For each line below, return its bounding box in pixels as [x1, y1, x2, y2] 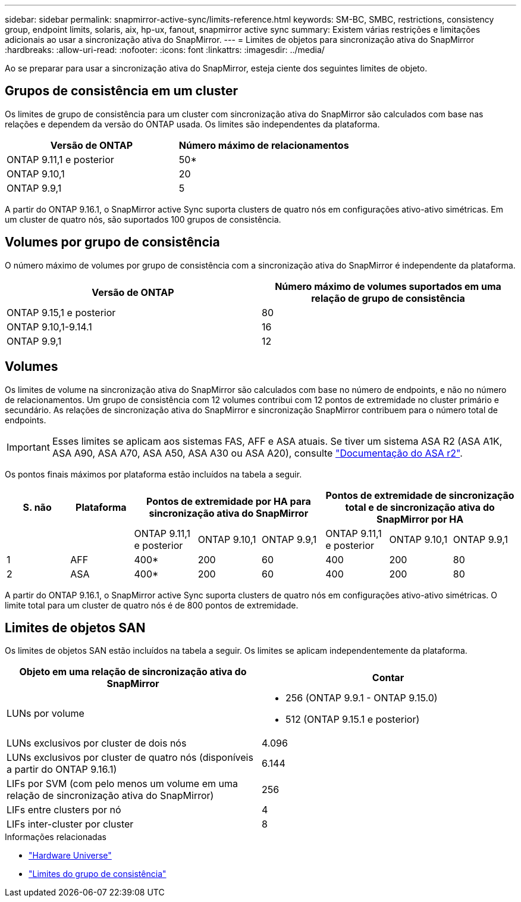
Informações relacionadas [5, 832, 106, 842]
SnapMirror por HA [376, 513, 464, 525]
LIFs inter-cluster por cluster [7, 818, 134, 831]
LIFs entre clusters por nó [7, 804, 121, 816]
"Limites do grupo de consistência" [29, 869, 167, 879]
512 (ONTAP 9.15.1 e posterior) [285, 713, 420, 726]
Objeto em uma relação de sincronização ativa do [19, 666, 247, 678]
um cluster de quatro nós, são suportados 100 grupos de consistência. [5, 214, 281, 224]
